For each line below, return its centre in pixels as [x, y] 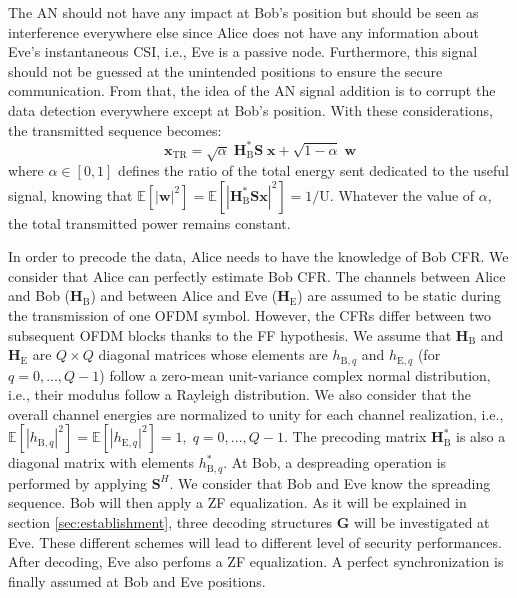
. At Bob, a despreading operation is [335, 462]
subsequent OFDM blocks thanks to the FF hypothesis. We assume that [230, 334]
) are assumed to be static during [399, 295]
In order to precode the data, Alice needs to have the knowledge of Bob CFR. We [258, 256]
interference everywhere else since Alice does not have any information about [243, 31]
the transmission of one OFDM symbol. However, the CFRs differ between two [250, 315]
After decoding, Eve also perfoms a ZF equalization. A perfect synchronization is [256, 561]
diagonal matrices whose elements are [213, 354]
